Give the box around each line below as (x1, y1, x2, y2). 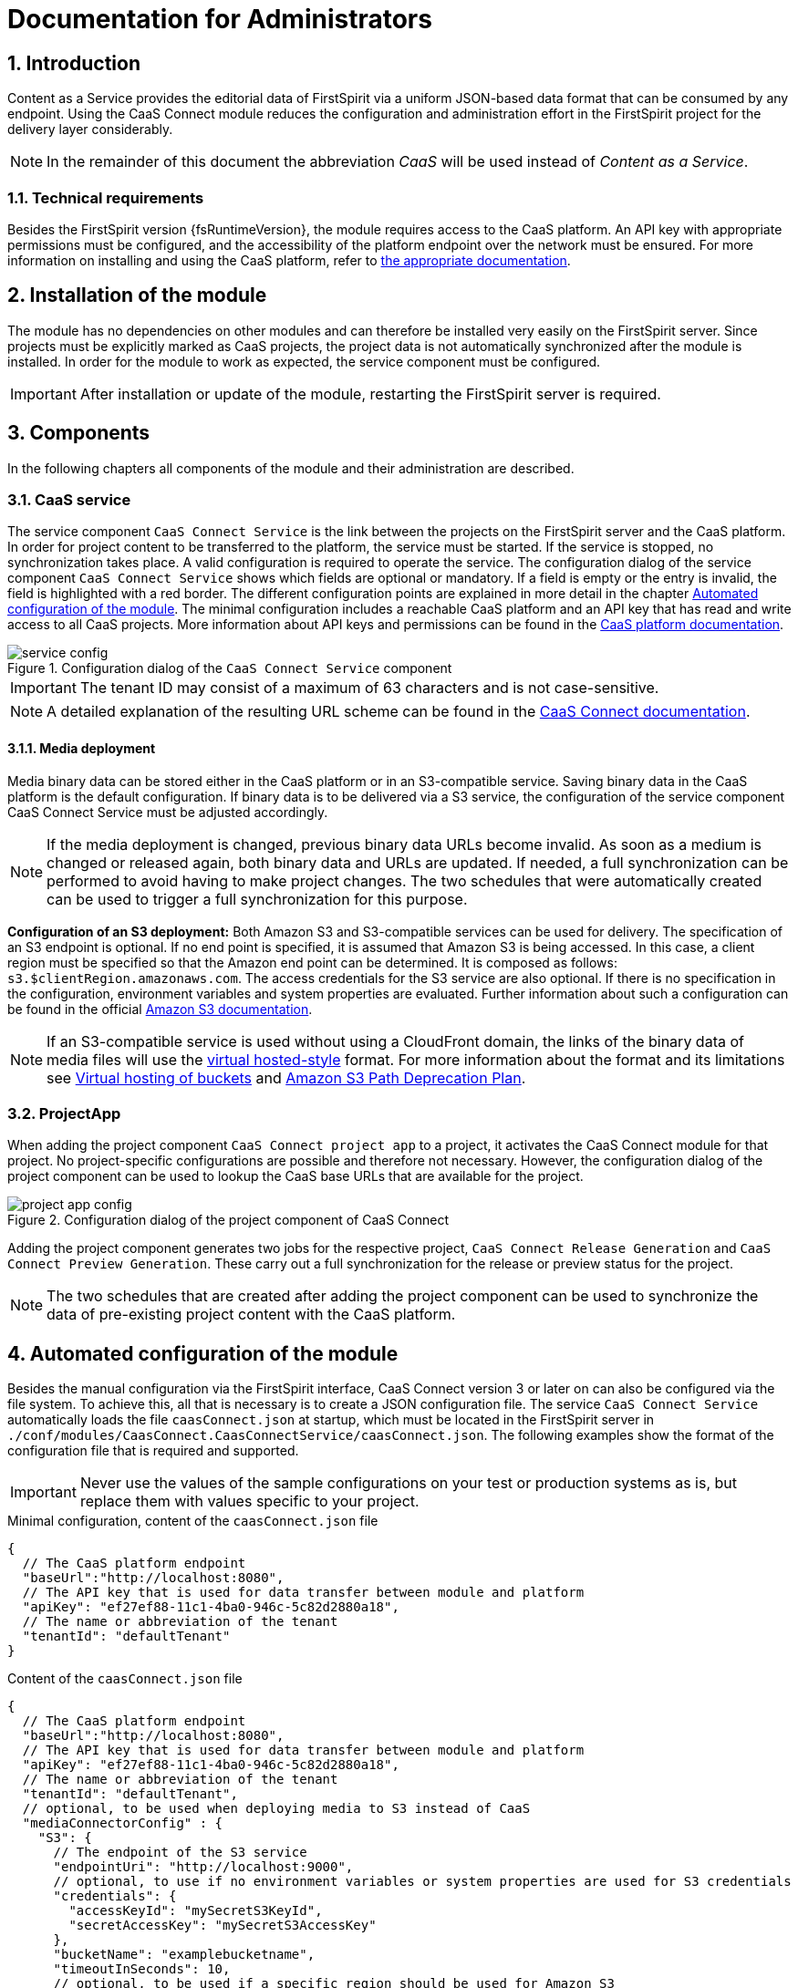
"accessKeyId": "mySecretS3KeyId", (68, 1903, 323, 1919)
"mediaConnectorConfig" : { (22, 1816, 223, 1831)
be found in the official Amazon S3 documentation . (7, 1000, 313, 1017)
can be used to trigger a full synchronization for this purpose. (47, 889, 468, 908)
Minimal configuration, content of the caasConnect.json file (7, 1513, 378, 1529)
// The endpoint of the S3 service (53, 1845, 307, 1860)
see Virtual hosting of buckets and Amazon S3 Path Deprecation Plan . (47, 1068, 526, 1087)
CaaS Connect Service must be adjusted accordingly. (7, 803, 328, 820)
